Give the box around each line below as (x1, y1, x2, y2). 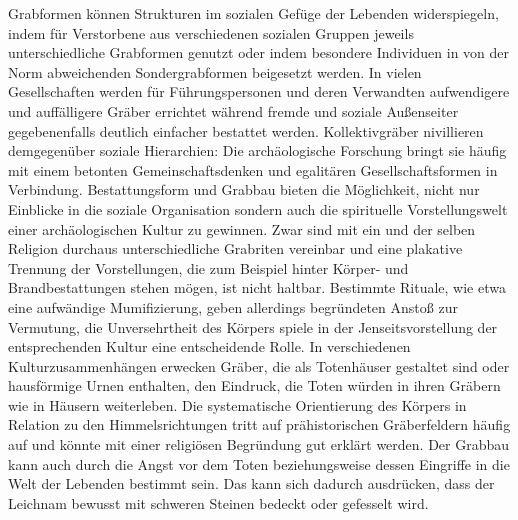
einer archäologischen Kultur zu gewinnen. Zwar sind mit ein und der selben (8, 218, 476, 239)
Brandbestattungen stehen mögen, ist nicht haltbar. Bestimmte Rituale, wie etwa (8, 277, 506, 298)
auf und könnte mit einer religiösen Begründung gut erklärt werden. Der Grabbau (8, 434, 510, 455)
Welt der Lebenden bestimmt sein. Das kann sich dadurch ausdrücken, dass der (8, 473, 495, 494)
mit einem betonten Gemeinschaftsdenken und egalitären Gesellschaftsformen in (8, 159, 498, 180)
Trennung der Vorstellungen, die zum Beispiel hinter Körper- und (8, 257, 409, 278)
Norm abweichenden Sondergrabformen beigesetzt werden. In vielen (8, 61, 422, 82)
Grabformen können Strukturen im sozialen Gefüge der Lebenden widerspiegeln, (8, 3, 499, 23)
